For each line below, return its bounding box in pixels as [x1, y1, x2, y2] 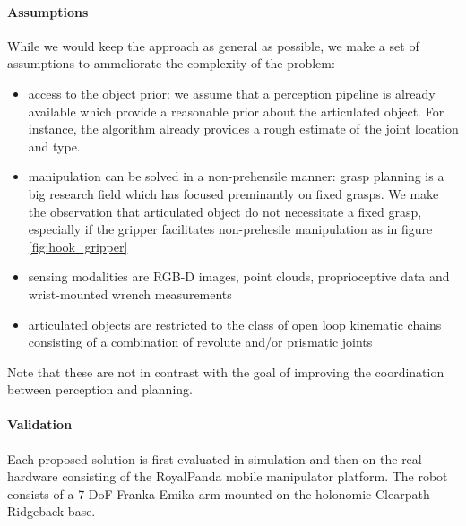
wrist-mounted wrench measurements [28, 284, 232, 303]
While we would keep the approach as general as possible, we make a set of [7, 36, 419, 55]
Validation [7, 415, 73, 434]
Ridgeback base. [7, 502, 96, 521]
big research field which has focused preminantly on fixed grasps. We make [28, 184, 439, 203]
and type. [28, 136, 81, 155]
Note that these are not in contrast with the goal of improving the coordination [7, 362, 444, 381]
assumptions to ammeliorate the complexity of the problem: [7, 54, 335, 73]
